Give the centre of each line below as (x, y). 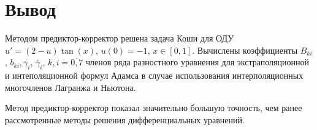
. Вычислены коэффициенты (245, 50)
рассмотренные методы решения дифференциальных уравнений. (125, 119)
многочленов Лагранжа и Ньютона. (71, 87)
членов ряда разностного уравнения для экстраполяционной (197, 62)
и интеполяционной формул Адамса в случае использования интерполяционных (154, 75)
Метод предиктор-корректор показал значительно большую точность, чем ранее (154, 108)
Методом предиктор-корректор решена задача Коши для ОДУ (120, 38)
